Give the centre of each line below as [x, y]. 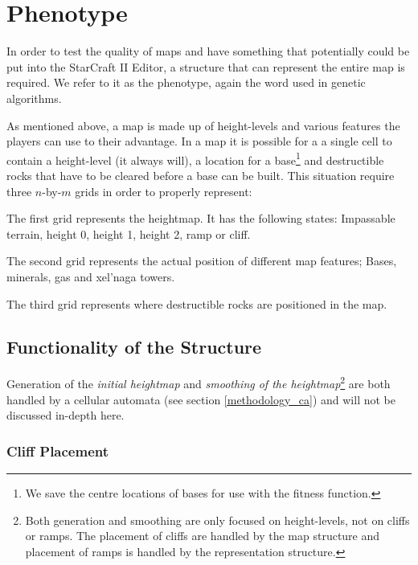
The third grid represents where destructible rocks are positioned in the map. [197, 303]
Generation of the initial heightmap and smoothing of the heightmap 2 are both [199, 382]
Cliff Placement [58, 450]
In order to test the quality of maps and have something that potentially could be [208, 51]
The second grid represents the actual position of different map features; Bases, [202, 261]
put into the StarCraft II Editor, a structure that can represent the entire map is [206, 66]
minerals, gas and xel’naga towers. [91, 276]
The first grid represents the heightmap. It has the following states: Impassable [201, 218]
